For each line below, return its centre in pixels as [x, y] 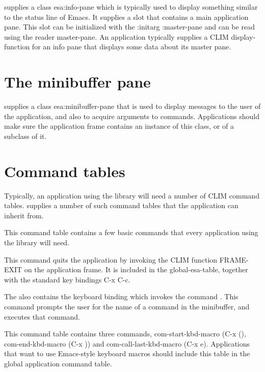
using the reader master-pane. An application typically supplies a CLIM [116, 36]
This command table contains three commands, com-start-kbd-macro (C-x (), [125, 334]
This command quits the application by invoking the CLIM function [111, 259]
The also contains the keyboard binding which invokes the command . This [121, 296]
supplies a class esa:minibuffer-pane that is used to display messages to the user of [132, 106]
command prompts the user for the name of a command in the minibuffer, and [127, 306]
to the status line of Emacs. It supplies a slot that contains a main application [126, 17]
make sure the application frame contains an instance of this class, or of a [119, 126]
